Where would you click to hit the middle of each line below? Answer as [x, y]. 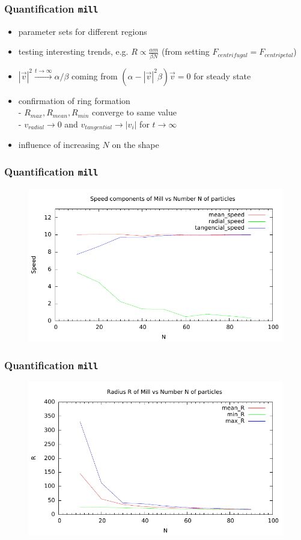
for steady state [222, 75]
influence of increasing [59, 145]
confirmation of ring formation [74, 100]
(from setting [186, 51]
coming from [95, 75]
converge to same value [134, 112]
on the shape [135, 145]
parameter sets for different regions [83, 31]
